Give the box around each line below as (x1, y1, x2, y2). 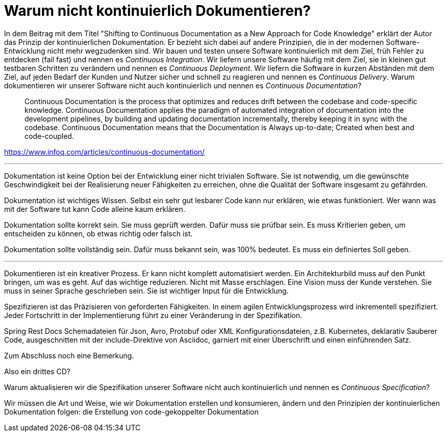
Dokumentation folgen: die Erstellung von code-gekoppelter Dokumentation (4, 407, 259, 416)
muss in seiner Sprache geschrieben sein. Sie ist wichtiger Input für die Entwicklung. (4, 286, 289, 295)
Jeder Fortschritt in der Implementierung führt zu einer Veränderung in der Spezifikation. (4, 310, 303, 320)
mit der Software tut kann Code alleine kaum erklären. (4, 204, 185, 213)
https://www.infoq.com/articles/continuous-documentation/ (4, 147, 205, 156)
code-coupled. (24, 131, 74, 140)
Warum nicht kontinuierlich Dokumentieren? (4, 2, 311, 19)
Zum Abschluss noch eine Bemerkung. (4, 351, 134, 360)
